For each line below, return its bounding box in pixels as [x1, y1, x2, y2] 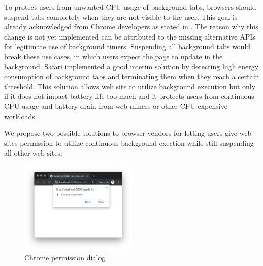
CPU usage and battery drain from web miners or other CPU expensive [4, 100, 227, 111]
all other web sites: [4, 147, 62, 158]
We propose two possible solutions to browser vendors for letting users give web [4, 128, 252, 138]
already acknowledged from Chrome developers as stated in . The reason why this [4, 21, 258, 32]
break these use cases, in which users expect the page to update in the [4, 51, 223, 61]
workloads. [4, 110, 37, 121]
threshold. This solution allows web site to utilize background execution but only [4, 81, 256, 91]
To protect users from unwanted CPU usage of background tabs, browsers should [4, 2, 256, 12]
